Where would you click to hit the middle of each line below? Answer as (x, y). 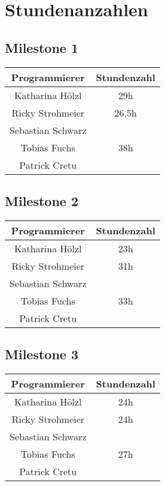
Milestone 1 (42, 47)
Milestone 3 (42, 354)
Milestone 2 (42, 200)
